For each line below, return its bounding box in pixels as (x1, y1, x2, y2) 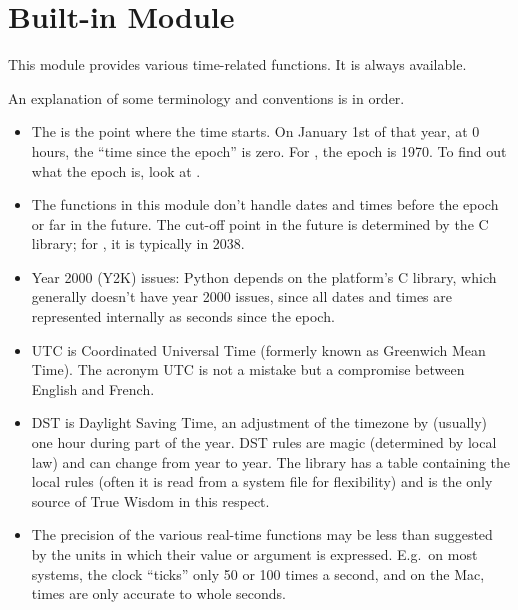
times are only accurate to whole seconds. (31, 583, 287, 604)
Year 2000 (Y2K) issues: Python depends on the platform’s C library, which (31, 266, 497, 287)
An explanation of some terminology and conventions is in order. (8, 87, 405, 108)
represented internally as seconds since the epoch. (31, 306, 335, 327)
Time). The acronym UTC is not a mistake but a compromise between (31, 359, 465, 380)
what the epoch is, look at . (31, 160, 201, 181)
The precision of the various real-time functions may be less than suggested (31, 524, 493, 545)
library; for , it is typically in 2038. (31, 233, 245, 254)
